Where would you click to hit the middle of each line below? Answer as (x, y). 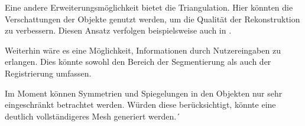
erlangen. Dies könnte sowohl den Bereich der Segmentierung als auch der (138, 62)
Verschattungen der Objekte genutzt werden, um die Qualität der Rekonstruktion (152, 19)
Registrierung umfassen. (48, 73)
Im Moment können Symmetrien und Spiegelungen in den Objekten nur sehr (144, 93)
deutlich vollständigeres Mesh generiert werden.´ (93, 116)
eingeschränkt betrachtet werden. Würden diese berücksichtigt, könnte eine (140, 105)
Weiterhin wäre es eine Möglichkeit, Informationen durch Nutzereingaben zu (143, 50)
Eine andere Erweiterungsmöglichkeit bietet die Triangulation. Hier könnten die (149, 7)
